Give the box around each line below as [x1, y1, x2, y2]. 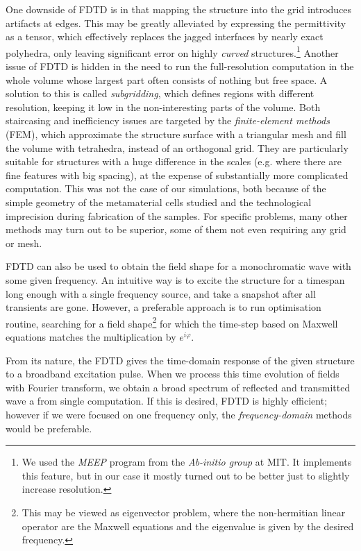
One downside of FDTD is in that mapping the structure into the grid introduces [6, 2, 352, 16]
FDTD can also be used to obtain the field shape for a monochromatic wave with [6, 259, 351, 273]
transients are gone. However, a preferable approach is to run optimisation [6, 300, 321, 314]
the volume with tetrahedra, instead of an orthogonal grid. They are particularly [6, 140, 349, 155]
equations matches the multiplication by [6, 329, 176, 344]
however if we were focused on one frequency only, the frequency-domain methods [6, 407, 352, 421]
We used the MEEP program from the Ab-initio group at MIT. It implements [22, 455, 352, 469]
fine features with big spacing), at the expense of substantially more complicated [6, 167, 349, 182]
